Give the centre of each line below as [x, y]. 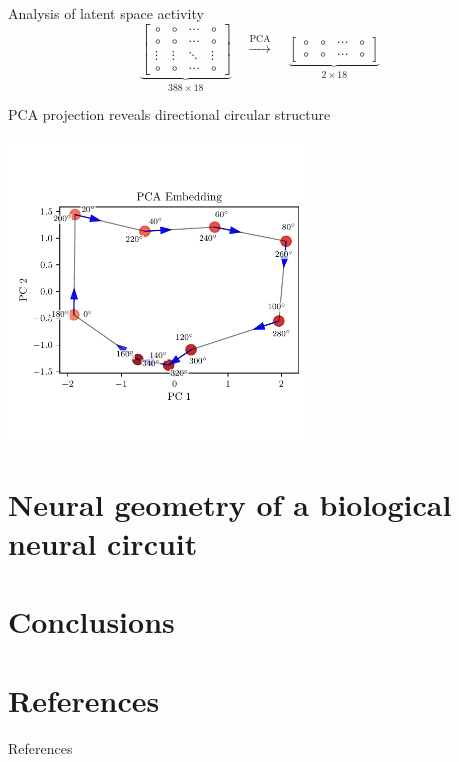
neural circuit [103, 543]
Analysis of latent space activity [106, 13]
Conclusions [91, 621]
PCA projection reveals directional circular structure [169, 114]
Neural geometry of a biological [230, 503]
